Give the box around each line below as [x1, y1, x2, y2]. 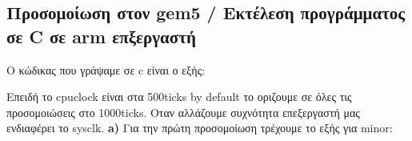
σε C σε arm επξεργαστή [6, 23, 196, 48]
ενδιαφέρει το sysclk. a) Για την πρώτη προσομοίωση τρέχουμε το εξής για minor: [6, 119, 393, 136]
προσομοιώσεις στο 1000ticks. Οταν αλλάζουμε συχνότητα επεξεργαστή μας [6, 103, 360, 120]
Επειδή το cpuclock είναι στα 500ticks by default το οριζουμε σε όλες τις [6, 88, 352, 105]
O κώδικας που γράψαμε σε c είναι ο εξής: [6, 61, 206, 78]
